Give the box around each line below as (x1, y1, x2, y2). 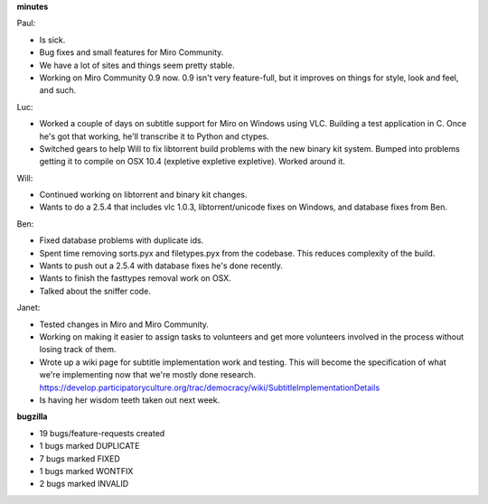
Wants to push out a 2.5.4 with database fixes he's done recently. (39, 260, 284, 271)
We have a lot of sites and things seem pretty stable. (39, 60, 235, 70)
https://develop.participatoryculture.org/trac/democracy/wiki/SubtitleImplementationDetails (39, 382, 380, 393)
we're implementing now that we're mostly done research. (39, 369, 257, 380)
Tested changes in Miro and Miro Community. (39, 319, 210, 330)
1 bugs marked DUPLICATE (39, 441, 140, 452)
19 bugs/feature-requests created (39, 427, 165, 438)
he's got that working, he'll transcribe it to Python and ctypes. (39, 131, 270, 142)
